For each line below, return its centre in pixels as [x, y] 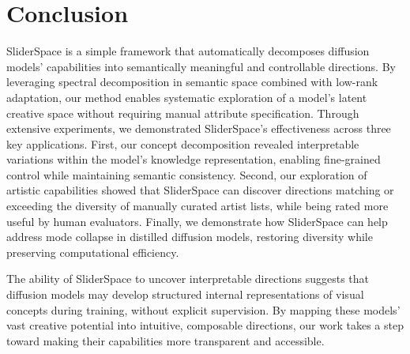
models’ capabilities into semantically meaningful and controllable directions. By [201, 66]
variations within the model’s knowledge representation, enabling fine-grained [194, 159]
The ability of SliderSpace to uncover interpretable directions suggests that [188, 279]
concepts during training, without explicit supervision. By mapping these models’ [203, 309]
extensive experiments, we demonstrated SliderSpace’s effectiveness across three [199, 128]
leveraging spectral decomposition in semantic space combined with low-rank [192, 82]
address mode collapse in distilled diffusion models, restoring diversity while [190, 237]
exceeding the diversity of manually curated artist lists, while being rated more [197, 206]
